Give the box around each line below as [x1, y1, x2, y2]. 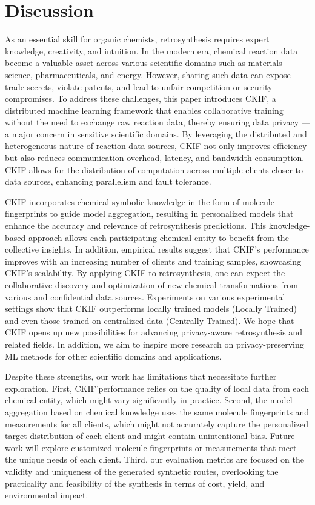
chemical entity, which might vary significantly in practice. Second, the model [5, 394, 293, 406]
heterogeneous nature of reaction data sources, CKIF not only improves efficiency [5, 139, 307, 152]
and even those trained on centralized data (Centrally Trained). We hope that [5, 314, 294, 326]
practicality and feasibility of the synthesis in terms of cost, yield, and [5, 477, 265, 489]
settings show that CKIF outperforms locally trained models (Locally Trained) [5, 302, 297, 315]
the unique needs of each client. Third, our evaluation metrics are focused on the [5, 453, 304, 466]
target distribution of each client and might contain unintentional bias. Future [5, 429, 295, 442]
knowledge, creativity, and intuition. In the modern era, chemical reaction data [5, 44, 298, 57]
